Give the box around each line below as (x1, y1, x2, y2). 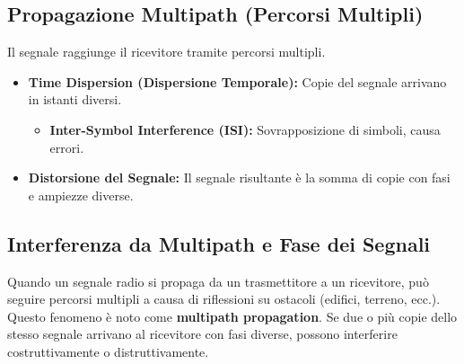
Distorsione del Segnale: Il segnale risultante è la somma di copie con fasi (28, 168, 451, 187)
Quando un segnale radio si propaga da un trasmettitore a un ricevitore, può (7, 271, 429, 290)
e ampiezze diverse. (28, 185, 134, 204)
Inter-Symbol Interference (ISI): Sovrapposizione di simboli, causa (49, 120, 441, 138)
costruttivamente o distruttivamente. (7, 342, 209, 360)
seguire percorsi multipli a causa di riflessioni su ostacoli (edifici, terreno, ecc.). (7, 289, 441, 308)
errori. (49, 138, 84, 156)
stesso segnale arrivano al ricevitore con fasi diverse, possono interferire (7, 324, 398, 343)
